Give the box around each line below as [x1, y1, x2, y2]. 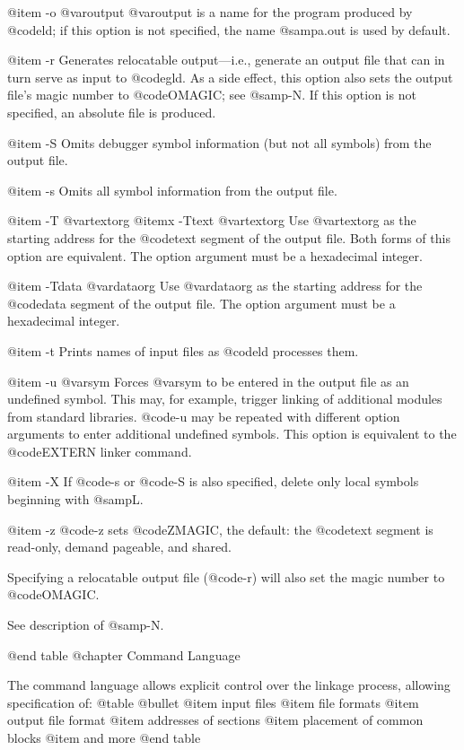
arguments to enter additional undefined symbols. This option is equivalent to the [7, 424, 457, 443]
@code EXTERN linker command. [7, 441, 192, 460]
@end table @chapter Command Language [7, 645, 241, 664]
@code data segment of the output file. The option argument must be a [7, 293, 396, 312]
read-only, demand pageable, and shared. [7, 537, 232, 556]
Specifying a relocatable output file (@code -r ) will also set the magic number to [7, 567, 445, 586]
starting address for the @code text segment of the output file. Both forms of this [7, 228, 451, 247]
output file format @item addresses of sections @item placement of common [7, 711, 424, 729]
